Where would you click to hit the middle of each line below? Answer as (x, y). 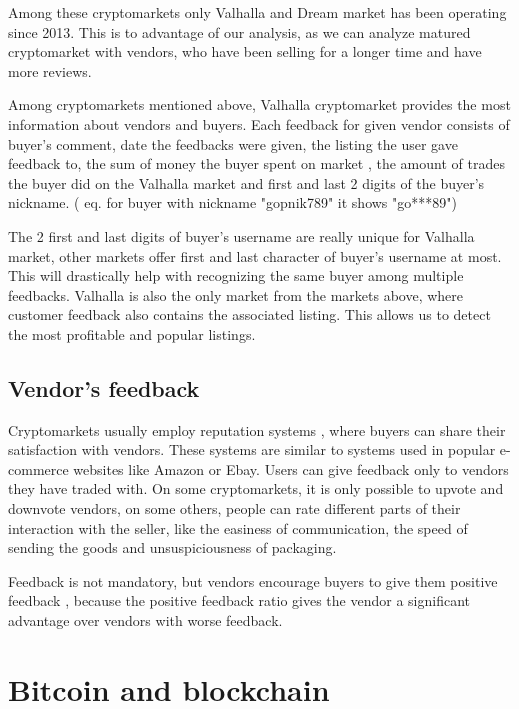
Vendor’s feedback (104, 387)
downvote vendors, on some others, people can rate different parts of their (234, 508)
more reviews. (50, 70)
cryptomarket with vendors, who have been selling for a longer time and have (245, 51)
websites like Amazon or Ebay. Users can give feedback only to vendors (291, 468)
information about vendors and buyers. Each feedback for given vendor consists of (259, 123)
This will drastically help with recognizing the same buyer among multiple (236, 275)
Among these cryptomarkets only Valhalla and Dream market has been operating (257, 12)
